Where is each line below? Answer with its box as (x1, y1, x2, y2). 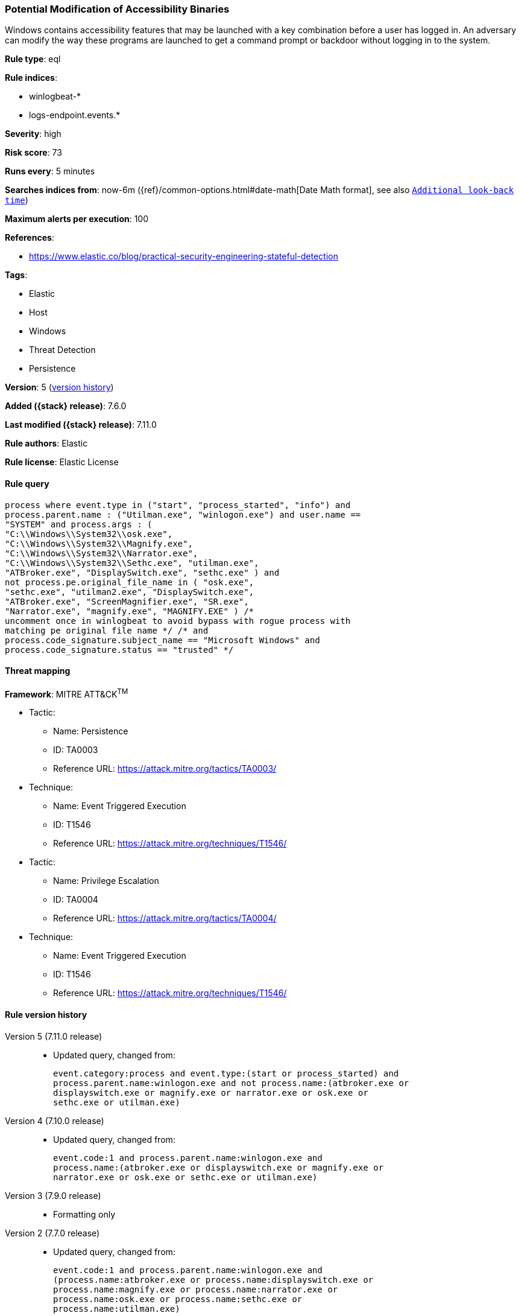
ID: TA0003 (53, 745, 98, 755)
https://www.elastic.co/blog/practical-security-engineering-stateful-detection (29, 251, 338, 262)
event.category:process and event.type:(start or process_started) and (53, 1068, 399, 1078)
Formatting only (53, 1209, 116, 1219)
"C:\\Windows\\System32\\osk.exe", (5, 529, 173, 539)
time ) (5, 195, 28, 206)
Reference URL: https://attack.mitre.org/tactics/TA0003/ (53, 763, 277, 774)
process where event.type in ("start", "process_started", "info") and (5, 500, 351, 510)
